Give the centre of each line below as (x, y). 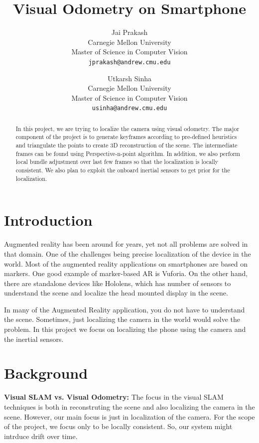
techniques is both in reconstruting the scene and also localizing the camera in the (129, 406)
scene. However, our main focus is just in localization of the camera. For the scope (129, 416)
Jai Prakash (129, 32)
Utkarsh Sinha (129, 78)
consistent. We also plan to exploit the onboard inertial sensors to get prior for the (123, 170)
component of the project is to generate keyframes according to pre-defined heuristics (126, 137)
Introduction (48, 220)
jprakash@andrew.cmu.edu (129, 62)
